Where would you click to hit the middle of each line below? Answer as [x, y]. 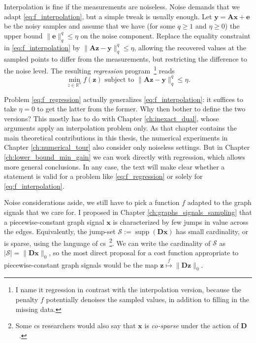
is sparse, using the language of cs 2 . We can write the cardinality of [107, 242]
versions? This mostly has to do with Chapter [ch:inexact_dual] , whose [112, 118]
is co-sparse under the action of [192, 326]
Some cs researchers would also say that [76, 326]
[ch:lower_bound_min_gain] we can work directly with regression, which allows [125, 157]
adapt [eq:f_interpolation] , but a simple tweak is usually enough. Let [108, 16]
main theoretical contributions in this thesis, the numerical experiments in [116, 137]
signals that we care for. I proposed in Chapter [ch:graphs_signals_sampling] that [128, 212]
